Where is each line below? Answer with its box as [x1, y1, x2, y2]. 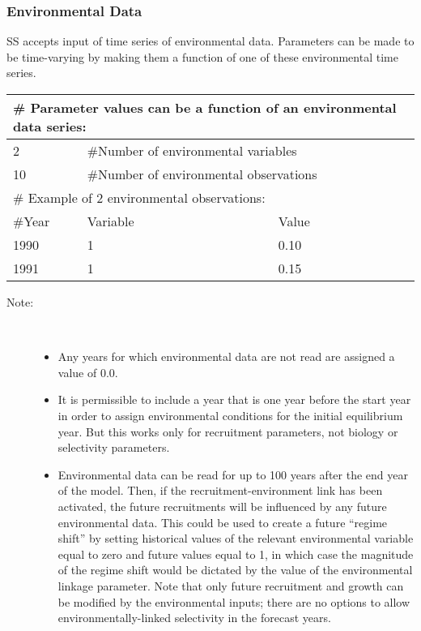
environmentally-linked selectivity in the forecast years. [57, 609, 331, 626]
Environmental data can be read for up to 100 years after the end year [57, 466, 408, 483]
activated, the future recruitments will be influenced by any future [57, 497, 387, 514]
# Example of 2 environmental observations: [13, 188, 266, 207]
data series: [13, 117, 87, 135]
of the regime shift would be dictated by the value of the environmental [57, 561, 413, 578]
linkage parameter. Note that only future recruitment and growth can [57, 577, 404, 594]
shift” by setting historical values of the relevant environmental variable [57, 530, 414, 547]
